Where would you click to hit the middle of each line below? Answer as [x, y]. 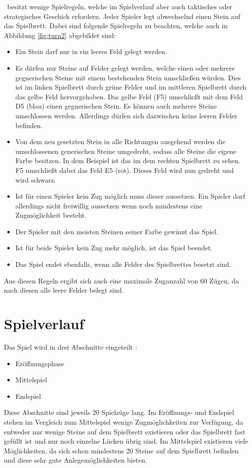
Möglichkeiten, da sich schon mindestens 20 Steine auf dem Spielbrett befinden [121, 450]
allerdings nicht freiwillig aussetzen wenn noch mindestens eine [109, 205]
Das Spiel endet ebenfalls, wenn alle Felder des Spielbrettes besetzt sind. [123, 264]
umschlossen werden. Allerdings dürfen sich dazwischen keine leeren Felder [126, 115]
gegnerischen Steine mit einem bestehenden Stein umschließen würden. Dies [128, 77]
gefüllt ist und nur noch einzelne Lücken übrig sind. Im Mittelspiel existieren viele [126, 441]
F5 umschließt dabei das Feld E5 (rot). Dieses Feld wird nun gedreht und [125, 170]
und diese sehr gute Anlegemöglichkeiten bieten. [76, 460]
